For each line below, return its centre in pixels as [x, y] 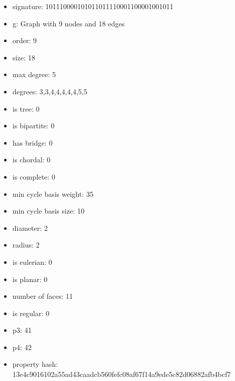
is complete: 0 [34, 176]
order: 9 [25, 40]
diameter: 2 [30, 228]
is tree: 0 [26, 108]
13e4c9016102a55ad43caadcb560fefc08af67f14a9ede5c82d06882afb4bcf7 [122, 374]
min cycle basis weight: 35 [53, 194]
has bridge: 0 [32, 142]
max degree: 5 [34, 74]
